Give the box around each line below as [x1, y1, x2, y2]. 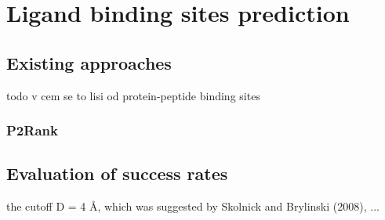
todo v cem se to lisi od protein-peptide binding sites [6, 87, 260, 103]
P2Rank [6, 121, 58, 140]
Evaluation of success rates [6, 161, 228, 186]
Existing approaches [6, 50, 172, 74]
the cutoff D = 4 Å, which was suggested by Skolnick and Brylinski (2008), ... [6, 198, 380, 215]
